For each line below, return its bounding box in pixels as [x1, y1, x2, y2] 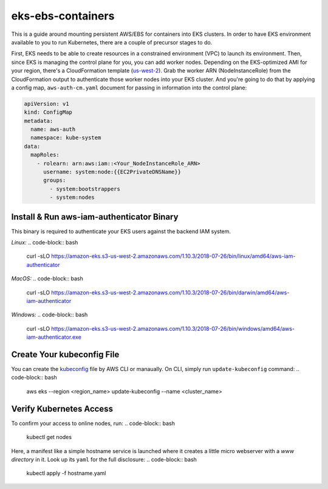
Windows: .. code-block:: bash [11, 311, 88, 319]
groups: [43, 177, 66, 184]
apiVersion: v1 [24, 100, 69, 107]
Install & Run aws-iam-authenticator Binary [11, 212, 179, 222]
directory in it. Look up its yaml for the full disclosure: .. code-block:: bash [11, 456, 197, 463]
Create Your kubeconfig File [11, 350, 120, 359]
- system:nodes [49, 194, 95, 201]
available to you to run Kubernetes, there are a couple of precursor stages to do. [11, 38, 213, 46]
